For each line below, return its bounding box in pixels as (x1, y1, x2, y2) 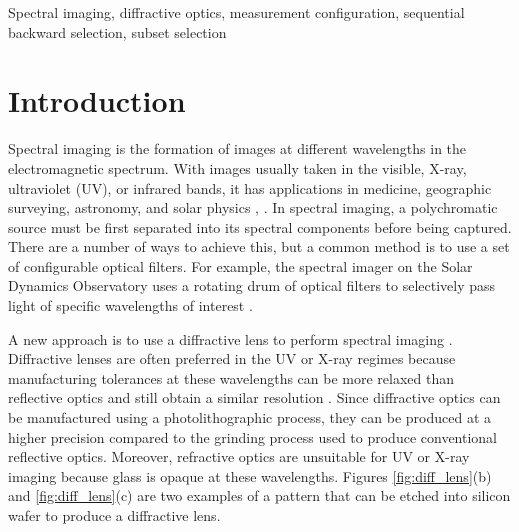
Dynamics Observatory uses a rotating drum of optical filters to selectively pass (8, 275, 496, 296)
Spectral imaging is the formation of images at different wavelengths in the (8, 138, 467, 159)
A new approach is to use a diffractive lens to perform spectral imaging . (8, 328, 453, 349)
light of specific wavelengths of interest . (8, 295, 253, 316)
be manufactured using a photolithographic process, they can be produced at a (8, 407, 492, 428)
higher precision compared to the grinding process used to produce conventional (8, 426, 498, 447)
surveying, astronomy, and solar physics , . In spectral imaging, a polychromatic (8, 197, 498, 218)
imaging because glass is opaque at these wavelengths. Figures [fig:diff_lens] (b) (8, 465, 492, 486)
